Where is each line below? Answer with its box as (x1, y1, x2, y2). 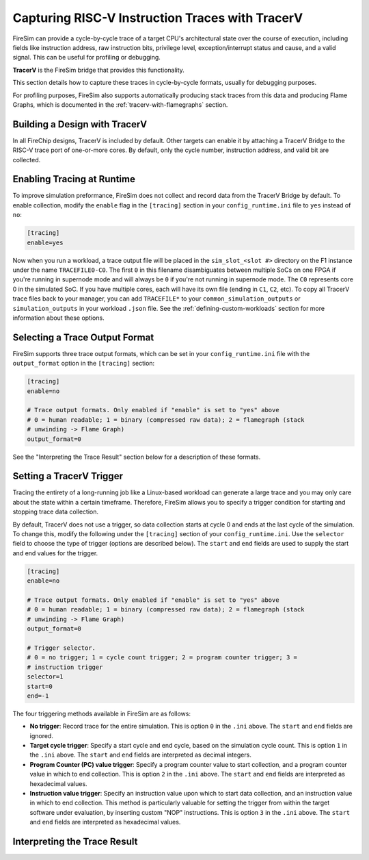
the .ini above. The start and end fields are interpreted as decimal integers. (29, 750, 252, 759)
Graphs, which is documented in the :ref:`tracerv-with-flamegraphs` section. (12, 100, 228, 109)
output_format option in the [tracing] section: (12, 359, 155, 368)
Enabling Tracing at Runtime (12, 173, 136, 185)
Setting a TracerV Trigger (12, 470, 123, 482)
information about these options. (12, 314, 105, 322)
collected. (12, 155, 41, 164)
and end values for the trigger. (12, 548, 98, 557)
